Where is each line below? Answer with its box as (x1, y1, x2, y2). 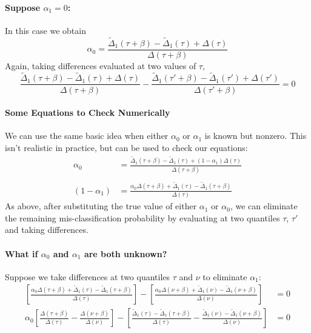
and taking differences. (5, 223, 89, 236)
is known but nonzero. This (204, 129, 307, 142)
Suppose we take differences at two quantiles (5, 270, 170, 283)
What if (5, 247, 38, 260)
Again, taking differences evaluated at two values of (5, 59, 196, 72)
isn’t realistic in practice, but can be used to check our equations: (5, 141, 248, 153)
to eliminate (202, 270, 247, 283)
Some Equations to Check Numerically (5, 106, 170, 119)
